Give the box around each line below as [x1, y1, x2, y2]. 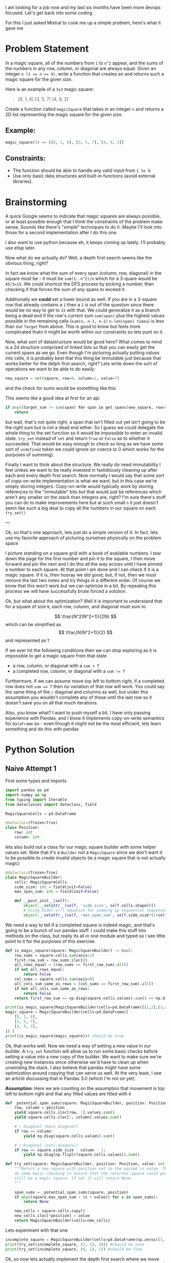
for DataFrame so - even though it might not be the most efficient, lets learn [5, 721, 161, 726]
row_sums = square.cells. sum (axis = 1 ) [14, 952, 95, 958]
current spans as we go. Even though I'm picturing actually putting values [5, 350, 160, 356]
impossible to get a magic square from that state [5, 653, 107, 659]
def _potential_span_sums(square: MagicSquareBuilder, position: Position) [5, 1100, 169, 1105]
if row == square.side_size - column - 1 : [14, 1147, 106, 1153]
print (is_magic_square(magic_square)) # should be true [5, 1033, 124, 1038]
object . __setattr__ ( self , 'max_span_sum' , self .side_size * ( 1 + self [23, 913, 167, 918]
